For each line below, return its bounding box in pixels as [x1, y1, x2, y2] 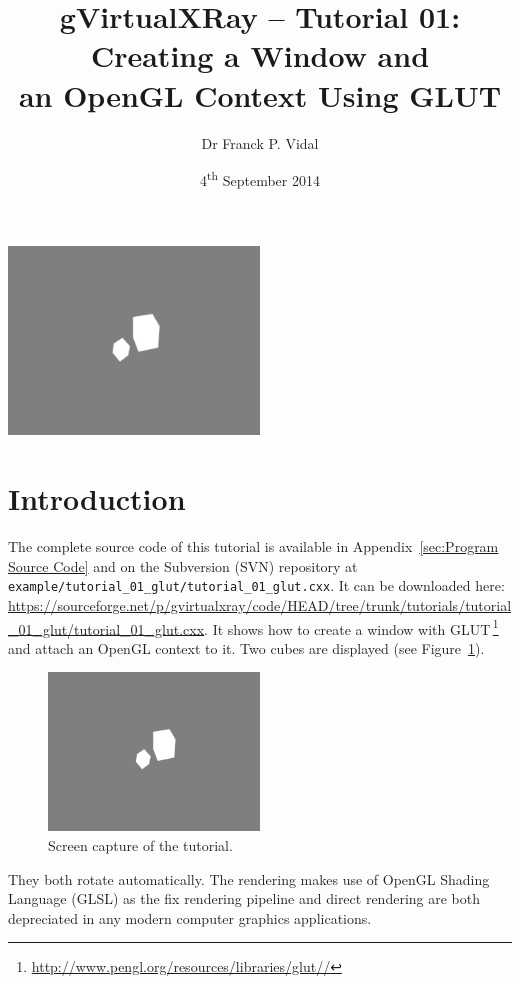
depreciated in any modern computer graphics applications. [8, 907, 372, 928]
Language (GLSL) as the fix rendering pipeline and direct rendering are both [8, 888, 480, 909]
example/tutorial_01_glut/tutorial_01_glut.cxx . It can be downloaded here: [8, 575, 505, 596]
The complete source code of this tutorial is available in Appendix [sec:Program [8, 536, 499, 557]
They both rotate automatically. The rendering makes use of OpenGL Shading [8, 868, 490, 889]
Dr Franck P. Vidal [201, 132, 319, 153]
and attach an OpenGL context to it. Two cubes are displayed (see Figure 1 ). [8, 637, 485, 658]
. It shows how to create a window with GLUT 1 [204, 615, 499, 639]
